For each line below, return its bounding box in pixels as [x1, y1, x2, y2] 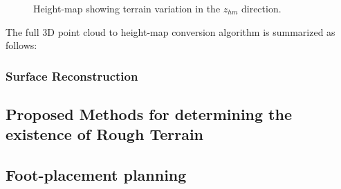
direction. [241, 1, 282, 15]
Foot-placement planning [6, 164, 187, 186]
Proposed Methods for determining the [6, 103, 292, 125]
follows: [6, 38, 37, 52]
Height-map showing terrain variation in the [33, 1, 221, 15]
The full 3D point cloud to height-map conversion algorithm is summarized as [6, 24, 335, 39]
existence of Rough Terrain [6, 123, 204, 145]
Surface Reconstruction [6, 67, 138, 84]
